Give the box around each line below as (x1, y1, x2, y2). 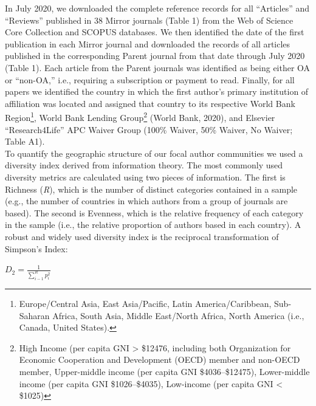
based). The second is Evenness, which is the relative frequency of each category (5, 206, 304, 219)
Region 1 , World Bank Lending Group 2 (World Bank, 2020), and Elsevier (5, 109, 275, 123)
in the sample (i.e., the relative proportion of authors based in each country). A (5, 218, 301, 231)
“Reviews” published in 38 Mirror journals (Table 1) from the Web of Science (5, 13, 294, 26)
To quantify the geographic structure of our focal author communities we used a (5, 146, 303, 159)
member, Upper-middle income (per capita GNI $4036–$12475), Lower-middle (19, 365, 310, 377)
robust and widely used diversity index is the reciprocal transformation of (5, 230, 279, 243)
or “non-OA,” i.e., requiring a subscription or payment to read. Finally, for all (5, 73, 295, 86)
